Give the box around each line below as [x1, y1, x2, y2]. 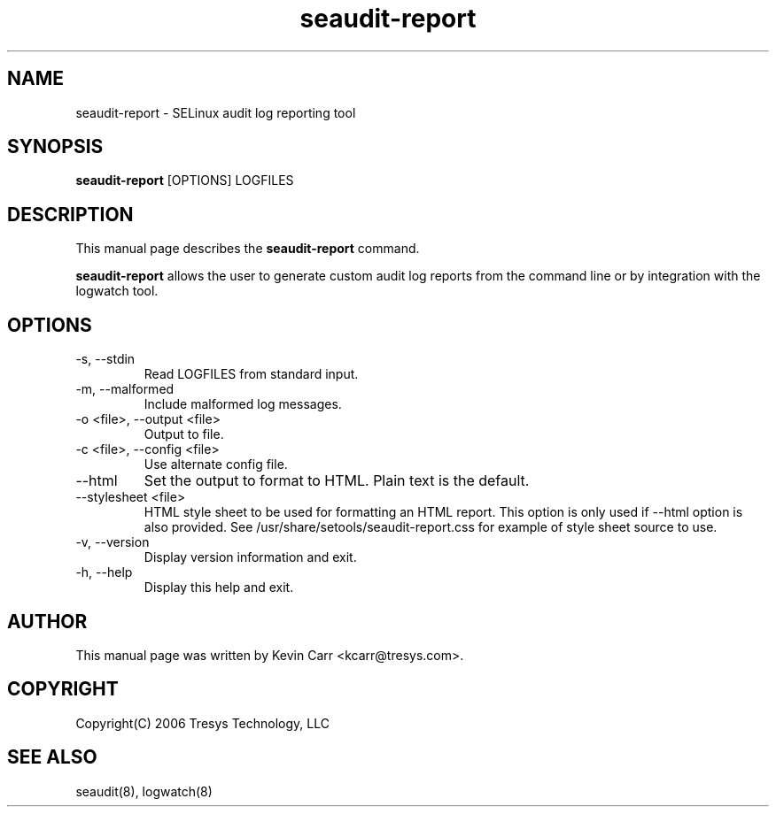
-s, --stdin [75, 351, 136, 367]
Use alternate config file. [144, 457, 288, 472]
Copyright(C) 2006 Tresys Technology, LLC [75, 715, 330, 731]
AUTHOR [7, 610, 88, 633]
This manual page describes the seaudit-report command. [75, 241, 420, 257]
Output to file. [144, 426, 224, 442]
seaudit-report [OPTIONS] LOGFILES [75, 173, 294, 188]
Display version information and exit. [144, 549, 357, 565]
